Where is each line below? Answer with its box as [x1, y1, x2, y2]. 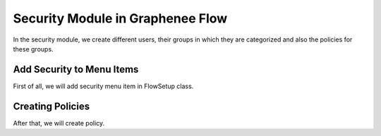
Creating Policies [13, 100, 90, 112]
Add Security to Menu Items [13, 63, 139, 75]
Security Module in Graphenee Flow [13, 11, 228, 26]
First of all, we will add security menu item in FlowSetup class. [13, 82, 194, 90]
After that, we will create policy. [13, 118, 105, 127]
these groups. [13, 44, 54, 53]
